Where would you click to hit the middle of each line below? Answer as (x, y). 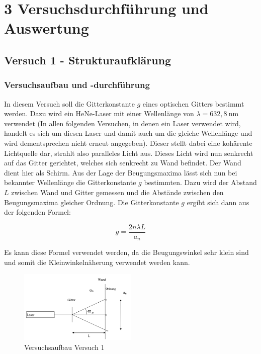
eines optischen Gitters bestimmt (193, 103)
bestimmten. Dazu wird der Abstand (200, 182)
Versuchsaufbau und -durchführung (77, 85)
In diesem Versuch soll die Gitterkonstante (69, 103)
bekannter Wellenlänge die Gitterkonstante (70, 182)
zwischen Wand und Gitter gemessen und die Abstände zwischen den (117, 192)
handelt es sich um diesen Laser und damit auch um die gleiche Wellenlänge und (128, 133)
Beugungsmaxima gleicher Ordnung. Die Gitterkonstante (92, 202)
